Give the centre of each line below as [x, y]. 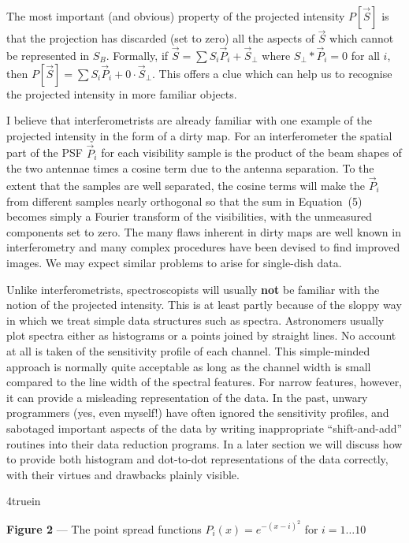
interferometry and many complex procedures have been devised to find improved [203, 247]
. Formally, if [137, 56]
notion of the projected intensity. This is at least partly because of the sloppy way [204, 305]
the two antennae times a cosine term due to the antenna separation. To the [190, 168]
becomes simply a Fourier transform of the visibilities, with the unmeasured [190, 216]
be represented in [48, 56]
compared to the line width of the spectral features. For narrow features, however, [204, 382]
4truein [24, 501]
